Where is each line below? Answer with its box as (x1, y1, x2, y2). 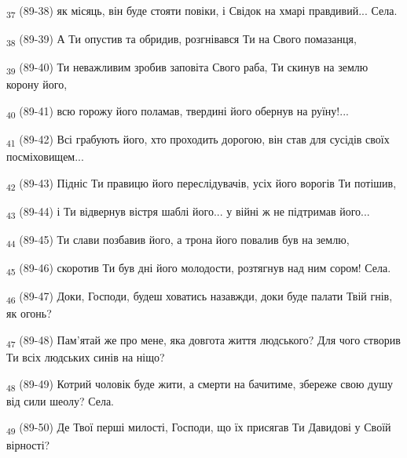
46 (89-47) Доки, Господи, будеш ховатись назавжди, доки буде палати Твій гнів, (6, 288, 393, 307)
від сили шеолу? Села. (6, 392, 115, 409)
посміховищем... (6, 148, 84, 165)
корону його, (6, 76, 68, 93)
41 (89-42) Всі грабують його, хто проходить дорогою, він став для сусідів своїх (6, 131, 390, 149)
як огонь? (6, 305, 52, 322)
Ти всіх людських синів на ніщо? (6, 349, 165, 365)
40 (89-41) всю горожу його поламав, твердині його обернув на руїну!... (6, 102, 349, 121)
